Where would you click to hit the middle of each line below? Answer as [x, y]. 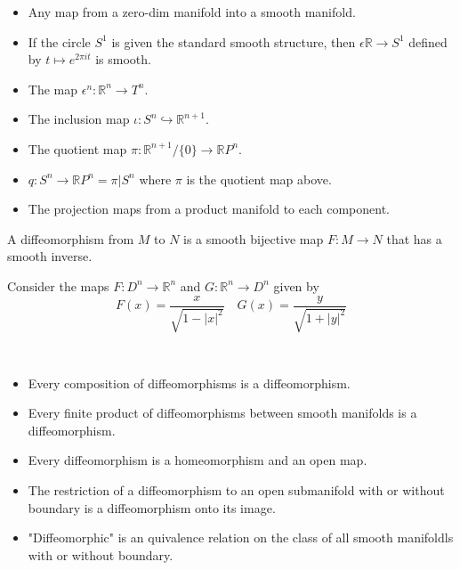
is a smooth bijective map [254, 238]
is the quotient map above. [259, 179]
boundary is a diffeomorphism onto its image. [152, 507]
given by [296, 285]
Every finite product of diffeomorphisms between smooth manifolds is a [222, 413]
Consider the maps [58, 285]
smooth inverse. [50, 256]
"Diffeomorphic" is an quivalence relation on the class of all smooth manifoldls [241, 537]
